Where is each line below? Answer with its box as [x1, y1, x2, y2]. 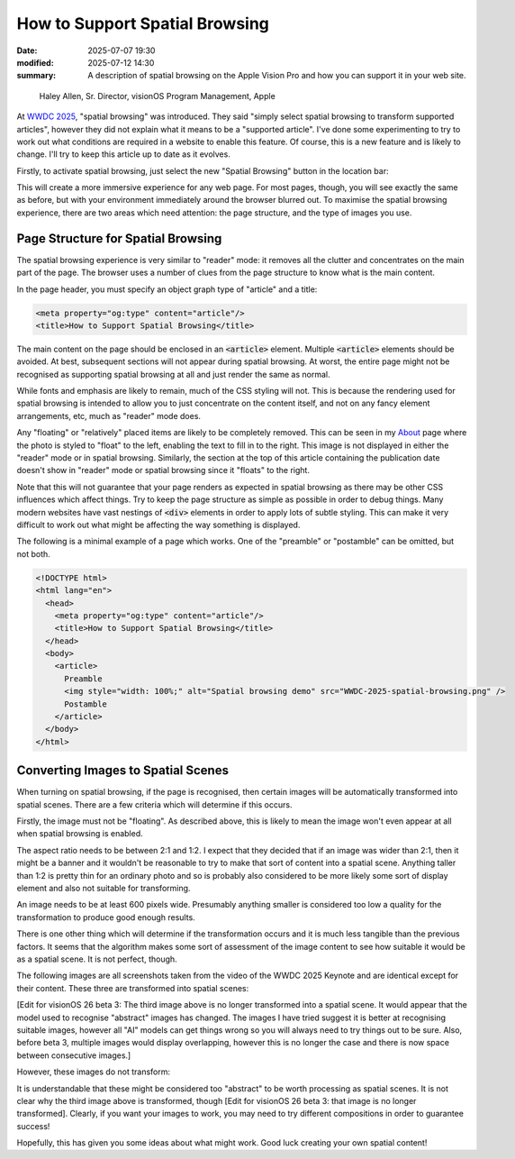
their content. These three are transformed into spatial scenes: [16, 982, 249, 993]
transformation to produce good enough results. [16, 911, 195, 923]
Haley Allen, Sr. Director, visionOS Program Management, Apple [39, 90, 276, 101]
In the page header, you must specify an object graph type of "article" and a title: [16, 284, 318, 295]
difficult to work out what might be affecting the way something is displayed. [16, 519, 301, 530]
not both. [16, 548, 51, 559]
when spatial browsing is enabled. [16, 828, 143, 839]
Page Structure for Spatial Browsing [16, 231, 222, 246]
